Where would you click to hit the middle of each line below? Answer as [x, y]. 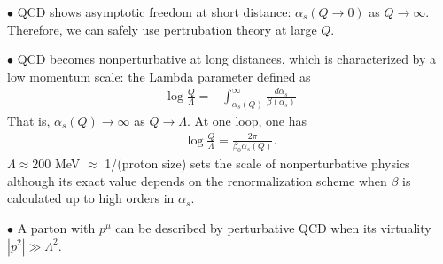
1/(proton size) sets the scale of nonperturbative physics [257, 163]
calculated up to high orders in [91, 198]
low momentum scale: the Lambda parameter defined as [159, 76]
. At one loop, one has [246, 120]
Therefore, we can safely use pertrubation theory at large [162, 29]
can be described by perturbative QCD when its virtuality [273, 227]
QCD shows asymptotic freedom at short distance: [154, 12]
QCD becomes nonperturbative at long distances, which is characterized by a [227, 59]
